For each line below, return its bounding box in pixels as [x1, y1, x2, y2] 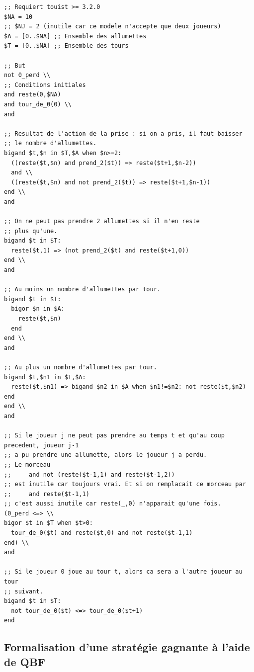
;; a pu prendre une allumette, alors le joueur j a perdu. [4, 451, 207, 459]
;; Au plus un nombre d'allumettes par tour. [4, 363, 157, 371]
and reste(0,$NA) [4, 91, 61, 98]
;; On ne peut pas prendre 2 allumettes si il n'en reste [4, 218, 200, 225]
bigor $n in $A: [11, 305, 65, 313]
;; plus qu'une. [4, 227, 58, 235]
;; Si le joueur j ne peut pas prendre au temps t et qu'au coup [4, 432, 225, 439]
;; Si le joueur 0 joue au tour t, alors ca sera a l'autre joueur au [4, 568, 243, 576]
